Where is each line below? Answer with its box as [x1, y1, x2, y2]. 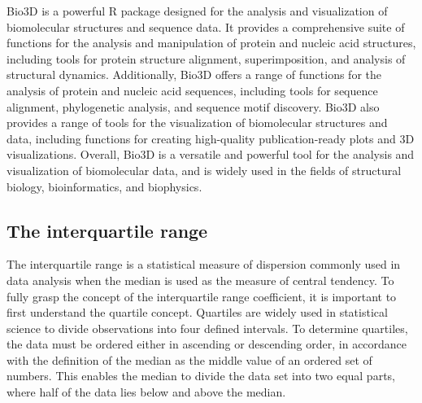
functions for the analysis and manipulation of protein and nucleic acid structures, [7, 34, 416, 51]
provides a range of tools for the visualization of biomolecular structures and [7, 114, 388, 131]
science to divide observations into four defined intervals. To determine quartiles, [7, 319, 408, 336]
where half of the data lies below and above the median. [7, 383, 286, 401]
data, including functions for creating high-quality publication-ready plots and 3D [7, 129, 415, 147]
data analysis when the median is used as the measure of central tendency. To [7, 271, 394, 288]
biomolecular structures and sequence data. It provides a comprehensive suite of [7, 18, 405, 35]
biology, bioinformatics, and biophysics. [7, 177, 202, 195]
